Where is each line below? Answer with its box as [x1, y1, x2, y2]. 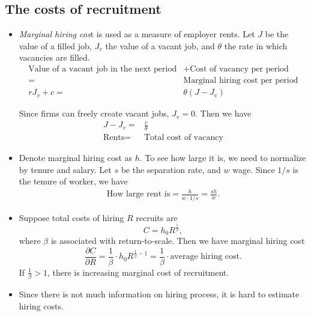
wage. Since [232, 163, 275, 175]
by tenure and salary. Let [19, 163, 112, 175]
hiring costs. [19, 299, 64, 312]
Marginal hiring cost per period [183, 76, 298, 85]
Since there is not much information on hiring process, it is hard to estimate [19, 288, 300, 300]
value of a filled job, [19, 39, 92, 52]
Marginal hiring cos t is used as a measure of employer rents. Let [19, 28, 255, 40]
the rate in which [224, 39, 288, 52]
